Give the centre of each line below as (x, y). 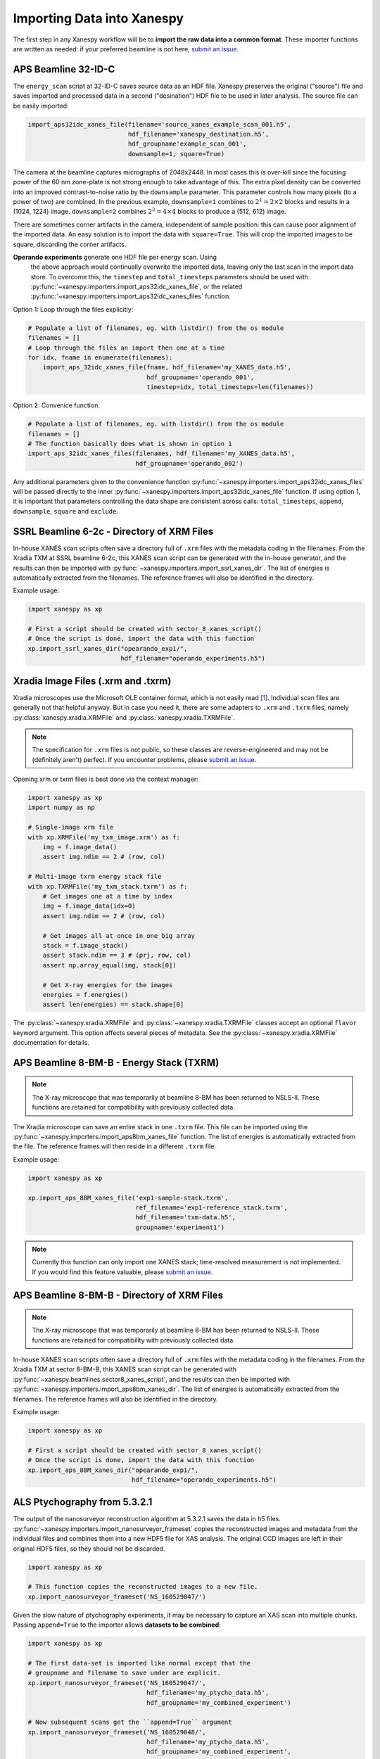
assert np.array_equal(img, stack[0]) (109, 965)
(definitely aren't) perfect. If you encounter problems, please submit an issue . (144, 759)
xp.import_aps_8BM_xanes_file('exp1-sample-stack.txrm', (128, 1198)
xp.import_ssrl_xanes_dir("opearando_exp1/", (108, 648)
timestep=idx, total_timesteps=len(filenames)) (230, 387)
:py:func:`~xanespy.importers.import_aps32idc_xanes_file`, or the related (137, 287)
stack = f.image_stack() (85, 945)
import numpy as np (61, 808)
